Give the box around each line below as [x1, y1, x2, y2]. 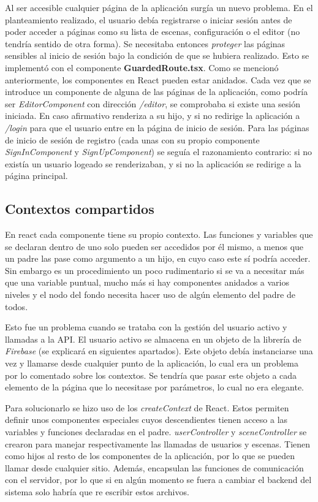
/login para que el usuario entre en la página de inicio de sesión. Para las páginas [5, 121, 309, 134]
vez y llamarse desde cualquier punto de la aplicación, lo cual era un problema [5, 357, 299, 370]
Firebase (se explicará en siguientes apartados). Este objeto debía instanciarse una [5, 344, 313, 357]
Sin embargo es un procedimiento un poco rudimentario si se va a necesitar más [5, 264, 305, 276]
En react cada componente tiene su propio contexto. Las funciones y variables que [5, 228, 313, 241]
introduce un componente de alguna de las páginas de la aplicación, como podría [5, 85, 308, 98]
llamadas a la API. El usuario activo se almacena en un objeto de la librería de [5, 332, 301, 345]
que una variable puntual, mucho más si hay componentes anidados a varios [5, 276, 290, 289]
